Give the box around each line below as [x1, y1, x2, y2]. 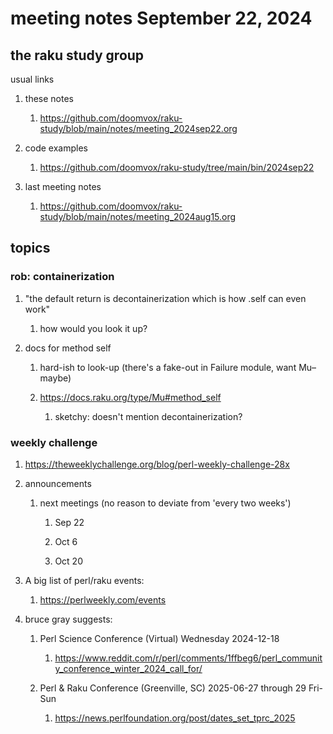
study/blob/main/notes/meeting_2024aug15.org [39, 211, 237, 222]
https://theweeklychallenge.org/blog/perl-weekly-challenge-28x [24, 458, 290, 470]
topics [10, 240, 51, 257]
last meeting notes [24, 181, 102, 192]
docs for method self [24, 342, 112, 354]
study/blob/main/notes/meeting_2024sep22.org [39, 123, 238, 134]
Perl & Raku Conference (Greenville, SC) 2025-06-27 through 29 [39, 682, 307, 694]
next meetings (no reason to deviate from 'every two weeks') [39, 497, 292, 509]
